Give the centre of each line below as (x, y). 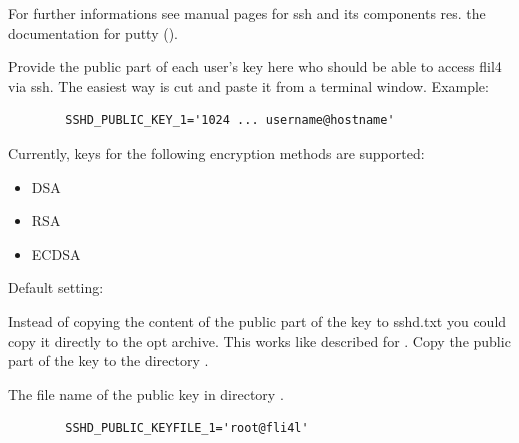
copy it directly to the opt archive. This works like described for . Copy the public (259, 340)
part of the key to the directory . (108, 360)
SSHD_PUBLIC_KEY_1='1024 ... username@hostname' (230, 120)
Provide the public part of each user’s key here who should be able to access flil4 (255, 66)
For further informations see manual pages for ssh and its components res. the (247, 13)
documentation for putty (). (93, 32)
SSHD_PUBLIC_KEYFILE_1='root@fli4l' (187, 428)
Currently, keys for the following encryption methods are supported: (216, 152)
